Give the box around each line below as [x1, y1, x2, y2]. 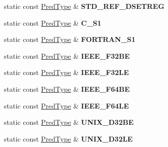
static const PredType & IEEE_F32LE [4, 67, 129, 77]
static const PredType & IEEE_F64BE [4, 83, 130, 94]
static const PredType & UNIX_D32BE [4, 117, 134, 127]
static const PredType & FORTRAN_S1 [4, 34, 136, 44]
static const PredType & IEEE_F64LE [4, 100, 129, 110]
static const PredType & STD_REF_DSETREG [4, 1, 165, 11]
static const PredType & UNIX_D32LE [4, 133, 133, 144]
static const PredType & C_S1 [4, 17, 102, 28]
